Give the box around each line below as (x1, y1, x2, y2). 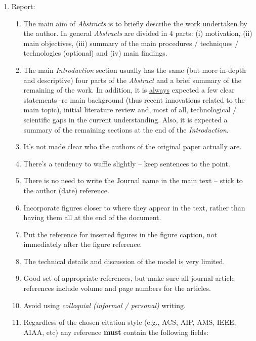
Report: (11, 1, 35, 11)
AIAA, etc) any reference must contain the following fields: (23, 326, 208, 337)
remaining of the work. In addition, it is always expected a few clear (23, 84, 235, 95)
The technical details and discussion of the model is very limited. (23, 255, 225, 266)
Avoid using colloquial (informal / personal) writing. (23, 300, 186, 310)
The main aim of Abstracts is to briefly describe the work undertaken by (23, 18, 247, 28)
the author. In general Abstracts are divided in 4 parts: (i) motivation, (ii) (23, 28, 252, 38)
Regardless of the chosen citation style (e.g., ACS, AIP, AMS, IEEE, (23, 317, 236, 327)
